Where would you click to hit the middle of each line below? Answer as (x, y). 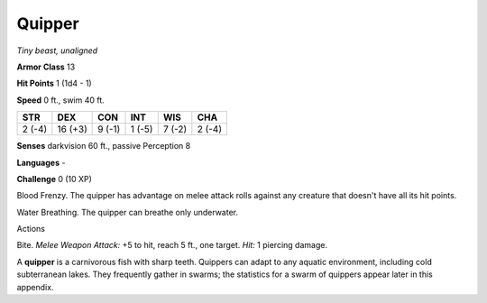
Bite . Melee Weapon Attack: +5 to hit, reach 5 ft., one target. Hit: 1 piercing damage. (172, 245)
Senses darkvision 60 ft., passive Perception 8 (104, 146)
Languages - (41, 162)
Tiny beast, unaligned (57, 50)
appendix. (35, 287)
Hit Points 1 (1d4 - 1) (54, 83)
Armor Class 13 (46, 67)
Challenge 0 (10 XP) (54, 179)
